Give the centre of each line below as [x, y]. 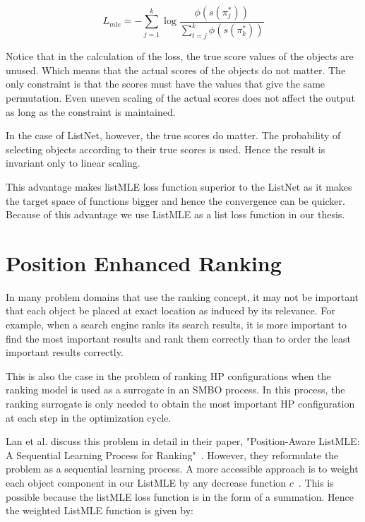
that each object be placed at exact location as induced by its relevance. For [170, 310]
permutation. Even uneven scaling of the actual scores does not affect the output [180, 97]
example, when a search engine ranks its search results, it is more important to [176, 325]
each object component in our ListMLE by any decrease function [146, 482]
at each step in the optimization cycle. [89, 417]
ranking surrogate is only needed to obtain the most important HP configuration [180, 403]
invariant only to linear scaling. [73, 163]
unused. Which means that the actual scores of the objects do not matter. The [176, 70]
